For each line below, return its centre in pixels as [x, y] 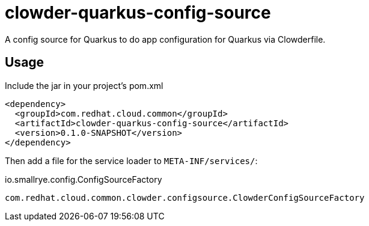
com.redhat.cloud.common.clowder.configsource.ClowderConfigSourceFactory [185, 197]
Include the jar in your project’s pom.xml [84, 85]
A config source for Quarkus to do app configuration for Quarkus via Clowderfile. [165, 39]
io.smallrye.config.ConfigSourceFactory [84, 179]
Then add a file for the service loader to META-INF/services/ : [131, 160]
